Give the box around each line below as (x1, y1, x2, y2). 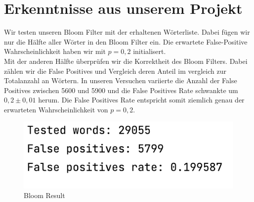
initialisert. (133, 46, 166, 56)
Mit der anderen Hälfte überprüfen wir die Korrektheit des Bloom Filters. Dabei (4, 55, 248, 66)
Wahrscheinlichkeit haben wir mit (4, 46, 106, 56)
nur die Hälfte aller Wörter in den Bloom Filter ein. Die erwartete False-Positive (4, 36, 248, 47)
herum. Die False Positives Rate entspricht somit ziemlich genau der (38, 95, 245, 105)
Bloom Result (24, 190, 65, 201)
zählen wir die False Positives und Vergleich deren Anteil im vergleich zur (4, 65, 226, 76)
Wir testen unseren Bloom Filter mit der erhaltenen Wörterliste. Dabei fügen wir (4, 27, 250, 37)
